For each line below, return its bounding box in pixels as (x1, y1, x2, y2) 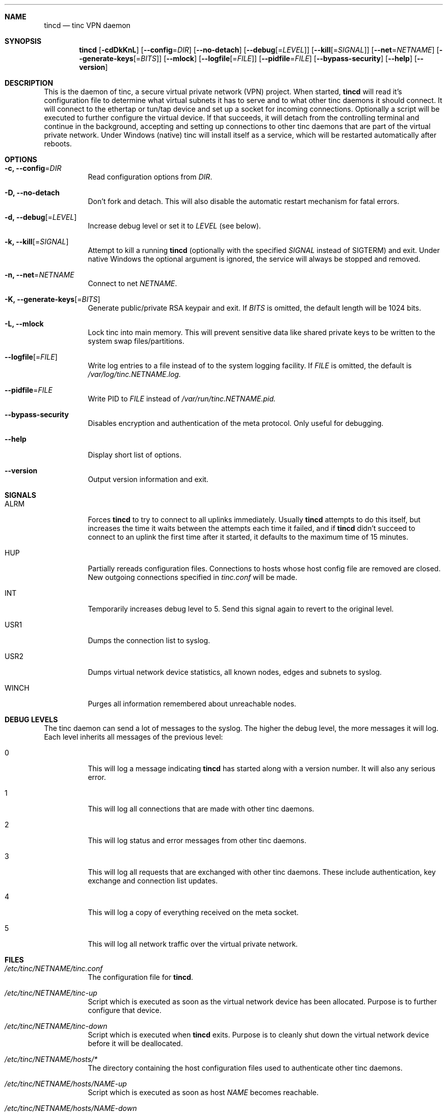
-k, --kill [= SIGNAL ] (5, 237, 69, 246)
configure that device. (88, 1006, 162, 1015)
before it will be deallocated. (88, 1039, 183, 1048)
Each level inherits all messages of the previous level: (44, 732, 223, 741)
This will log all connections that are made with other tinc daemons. (88, 804, 314, 813)
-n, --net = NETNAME (5, 270, 74, 279)
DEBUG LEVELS (5, 715, 58, 724)
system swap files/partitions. (88, 337, 185, 345)
